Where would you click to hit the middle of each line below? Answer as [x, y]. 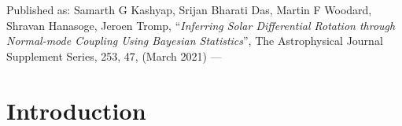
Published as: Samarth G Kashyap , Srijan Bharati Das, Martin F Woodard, [189, 9]
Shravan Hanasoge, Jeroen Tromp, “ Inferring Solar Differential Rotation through [201, 25]
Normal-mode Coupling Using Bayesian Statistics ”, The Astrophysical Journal [195, 41]
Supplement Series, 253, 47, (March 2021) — [114, 56]
